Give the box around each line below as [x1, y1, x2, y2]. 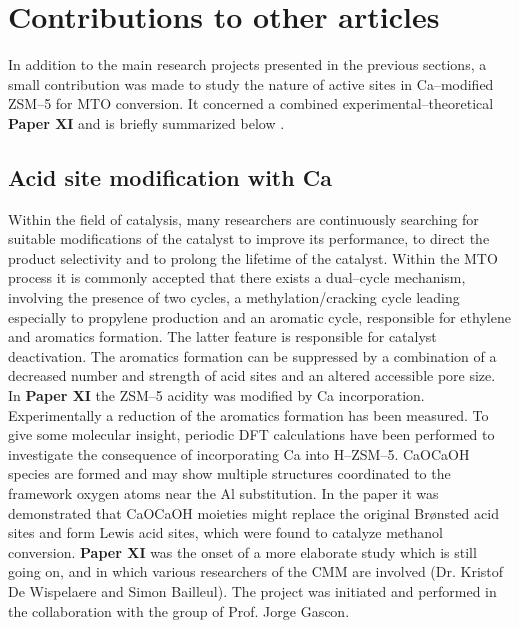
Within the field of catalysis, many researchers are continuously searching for [8, 208, 479, 229]
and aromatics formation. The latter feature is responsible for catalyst [8, 326, 437, 347]
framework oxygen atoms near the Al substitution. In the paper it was [8, 483, 439, 504]
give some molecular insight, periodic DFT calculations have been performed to [8, 424, 495, 445]
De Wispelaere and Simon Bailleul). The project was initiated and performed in [8, 580, 497, 601]
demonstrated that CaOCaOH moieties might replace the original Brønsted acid [8, 502, 499, 523]
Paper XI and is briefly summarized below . [8, 112, 285, 133]
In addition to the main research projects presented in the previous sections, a [8, 54, 487, 75]
